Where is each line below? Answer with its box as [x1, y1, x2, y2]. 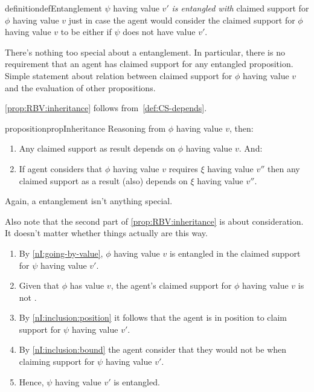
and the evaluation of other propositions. [5, 81, 156, 94]
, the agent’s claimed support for [111, 279, 232, 292]
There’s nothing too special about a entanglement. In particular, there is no [5, 45, 285, 58]
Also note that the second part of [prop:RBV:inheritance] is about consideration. [5, 214, 304, 227]
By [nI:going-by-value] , [19, 246, 103, 259]
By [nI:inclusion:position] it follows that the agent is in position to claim [19, 311, 287, 324]
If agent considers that [19, 162, 103, 175]
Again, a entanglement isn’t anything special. [5, 194, 173, 207]
